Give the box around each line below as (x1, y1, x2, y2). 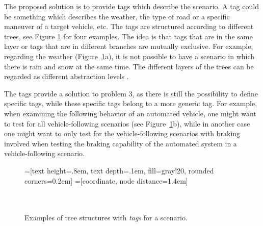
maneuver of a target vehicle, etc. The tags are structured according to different (4, 21, 254, 32)
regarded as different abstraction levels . (4, 71, 129, 82)
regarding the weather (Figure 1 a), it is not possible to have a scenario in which (4, 51, 255, 61)
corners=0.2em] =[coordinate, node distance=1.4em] (24, 175, 188, 186)
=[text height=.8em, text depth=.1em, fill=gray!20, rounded (24, 165, 214, 175)
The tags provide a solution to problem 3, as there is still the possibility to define (4, 88, 258, 98)
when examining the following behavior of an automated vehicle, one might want (4, 108, 256, 118)
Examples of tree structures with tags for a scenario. (24, 212, 188, 223)
